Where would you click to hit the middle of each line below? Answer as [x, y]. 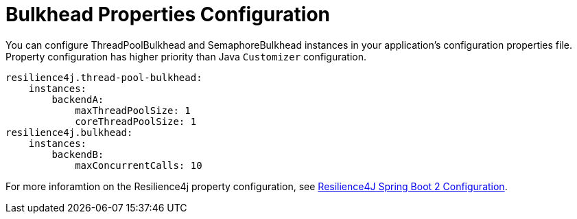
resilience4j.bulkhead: [69, 132]
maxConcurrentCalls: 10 [139, 165]
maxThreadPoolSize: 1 [133, 110]
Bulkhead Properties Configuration [168, 14]
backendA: [78, 99]
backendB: [78, 154]
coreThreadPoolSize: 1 [136, 121]
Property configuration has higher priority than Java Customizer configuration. [186, 56]
